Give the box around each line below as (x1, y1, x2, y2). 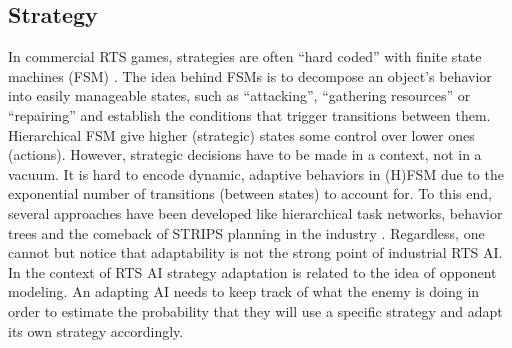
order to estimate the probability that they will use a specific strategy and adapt (8, 300, 503, 321)
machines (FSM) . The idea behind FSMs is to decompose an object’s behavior (8, 65, 492, 86)
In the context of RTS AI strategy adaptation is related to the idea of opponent (8, 261, 497, 282)
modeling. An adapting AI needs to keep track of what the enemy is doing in (8, 281, 480, 302)
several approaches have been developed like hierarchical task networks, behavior (8, 202, 503, 223)
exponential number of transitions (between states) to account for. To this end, (8, 183, 492, 204)
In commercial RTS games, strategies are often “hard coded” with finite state (8, 46, 482, 67)
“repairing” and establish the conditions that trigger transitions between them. (8, 104, 491, 125)
